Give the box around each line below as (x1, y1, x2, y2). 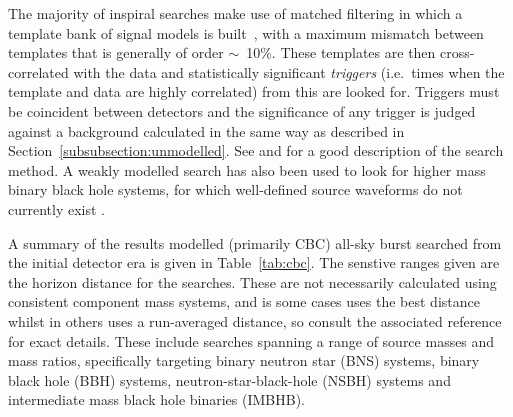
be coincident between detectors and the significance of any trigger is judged (8, 100, 476, 121)
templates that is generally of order (8, 42, 224, 63)
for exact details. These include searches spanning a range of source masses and (8, 330, 495, 351)
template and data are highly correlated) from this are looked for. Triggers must (8, 81, 500, 102)
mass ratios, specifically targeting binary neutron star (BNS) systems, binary (8, 350, 480, 371)
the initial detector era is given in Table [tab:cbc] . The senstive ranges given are (8, 252, 500, 273)
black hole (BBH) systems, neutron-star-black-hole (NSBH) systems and (8, 369, 451, 390)
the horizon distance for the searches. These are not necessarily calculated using (8, 271, 497, 292)
